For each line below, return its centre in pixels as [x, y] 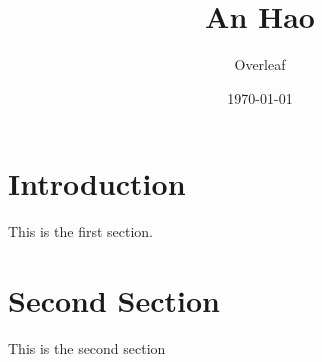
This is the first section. [80, 231]
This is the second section [87, 347]
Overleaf [260, 64]
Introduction [97, 183]
